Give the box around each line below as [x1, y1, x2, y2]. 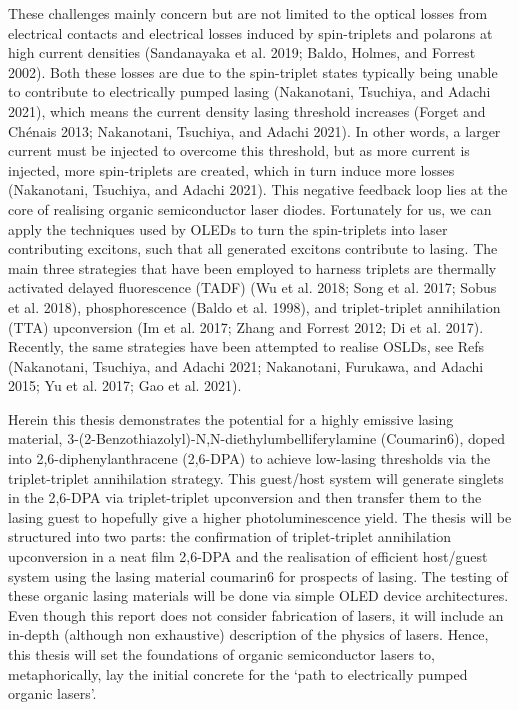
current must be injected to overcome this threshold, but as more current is [8, 140, 470, 161]
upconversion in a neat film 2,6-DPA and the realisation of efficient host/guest [8, 546, 488, 567]
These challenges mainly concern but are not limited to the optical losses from [8, 3, 488, 23]
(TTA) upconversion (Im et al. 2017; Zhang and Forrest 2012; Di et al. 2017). [8, 316, 484, 337]
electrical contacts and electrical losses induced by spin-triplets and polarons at [8, 22, 493, 43]
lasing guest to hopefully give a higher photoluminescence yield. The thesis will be [8, 506, 512, 527]
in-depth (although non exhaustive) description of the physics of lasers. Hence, [8, 624, 489, 645]
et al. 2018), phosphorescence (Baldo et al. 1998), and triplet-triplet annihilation [8, 296, 501, 317]
